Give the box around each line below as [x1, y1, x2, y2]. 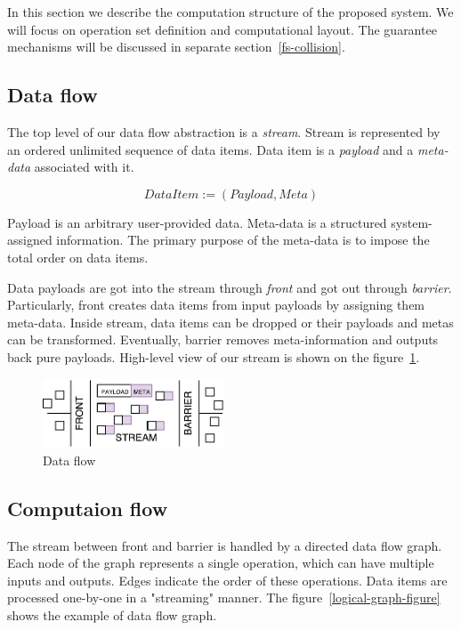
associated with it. [34, 157, 134, 176]
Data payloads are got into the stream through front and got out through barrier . [7, 278, 452, 296]
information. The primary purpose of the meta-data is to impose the [56, 230, 430, 249]
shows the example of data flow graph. [7, 606, 217, 624]
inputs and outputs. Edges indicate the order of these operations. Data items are [7, 570, 448, 589]
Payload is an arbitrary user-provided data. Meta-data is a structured [7, 213, 387, 231]
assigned [7, 230, 53, 249]
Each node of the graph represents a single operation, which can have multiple [7, 553, 434, 572]
